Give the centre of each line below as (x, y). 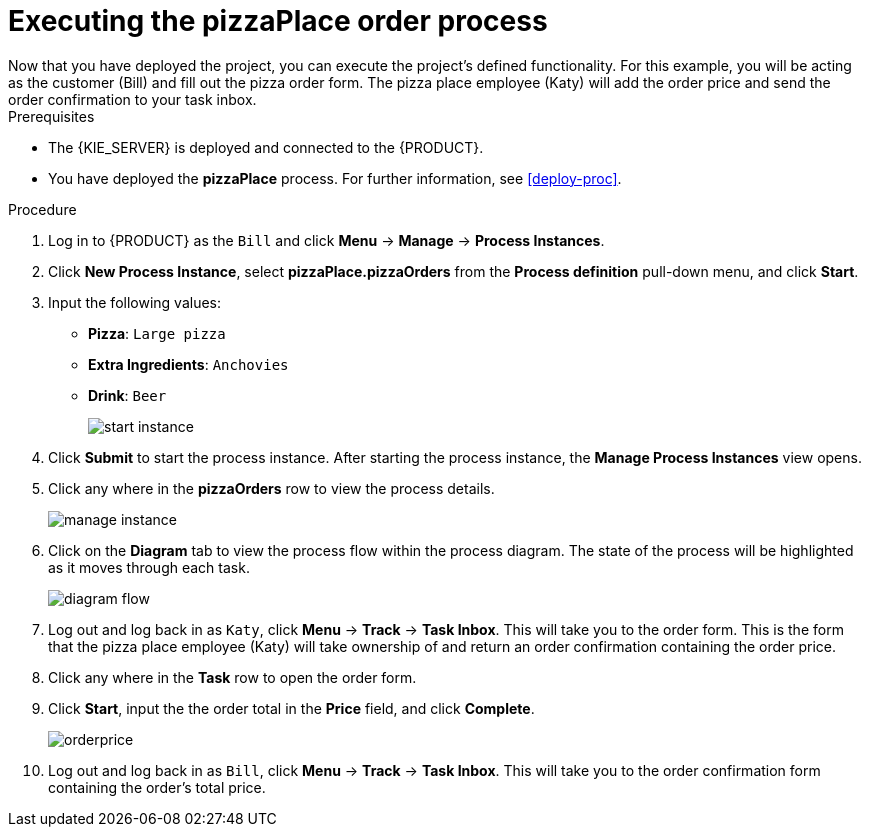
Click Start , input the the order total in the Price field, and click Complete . (291, 708)
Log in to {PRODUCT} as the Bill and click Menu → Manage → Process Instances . (326, 240)
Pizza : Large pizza (157, 333)
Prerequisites (51, 116)
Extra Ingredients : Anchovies (188, 364)
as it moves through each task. (149, 567)
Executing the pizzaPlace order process (278, 21)
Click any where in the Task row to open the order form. (232, 677)
